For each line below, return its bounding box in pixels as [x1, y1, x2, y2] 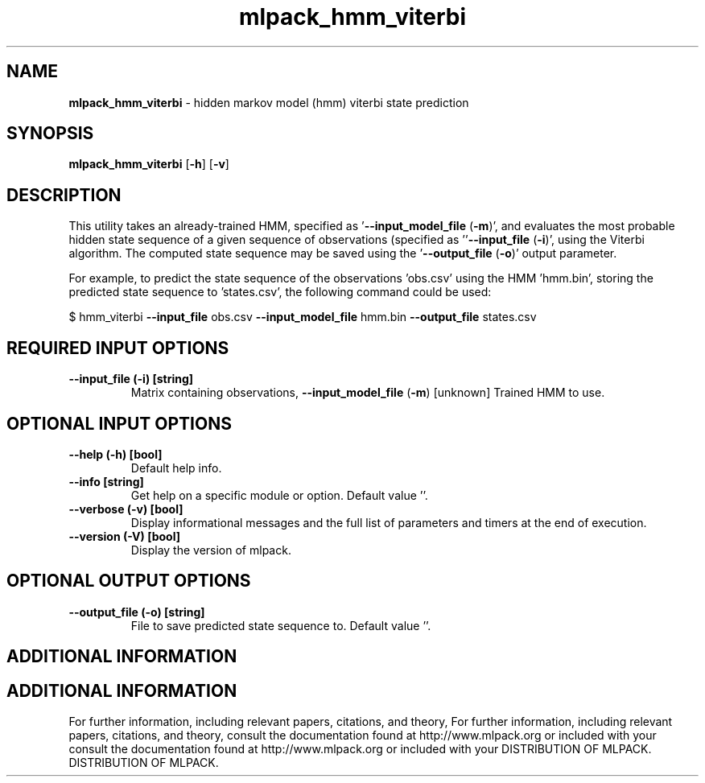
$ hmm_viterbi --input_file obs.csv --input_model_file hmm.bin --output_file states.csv [68, 310, 537, 324]
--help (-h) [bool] [68, 447, 163, 461]
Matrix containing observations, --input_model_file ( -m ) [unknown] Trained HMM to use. [130, 385, 605, 400]
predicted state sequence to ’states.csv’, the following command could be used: [68, 285, 492, 299]
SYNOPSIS [6, 123, 94, 144]
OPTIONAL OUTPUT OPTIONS [6, 571, 251, 591]
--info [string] [68, 474, 144, 488]
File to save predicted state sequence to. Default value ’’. [130, 618, 431, 633]
